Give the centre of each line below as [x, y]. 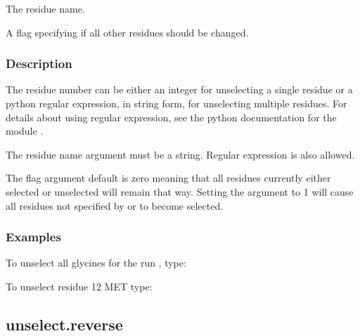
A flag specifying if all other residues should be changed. [127, 32]
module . [25, 131]
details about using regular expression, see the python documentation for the [171, 117]
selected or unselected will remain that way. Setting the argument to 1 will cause [180, 191]
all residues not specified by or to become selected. [115, 205]
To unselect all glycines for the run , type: [96, 263]
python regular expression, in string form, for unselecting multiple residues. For [176, 103]
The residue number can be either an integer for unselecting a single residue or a [179, 89]
